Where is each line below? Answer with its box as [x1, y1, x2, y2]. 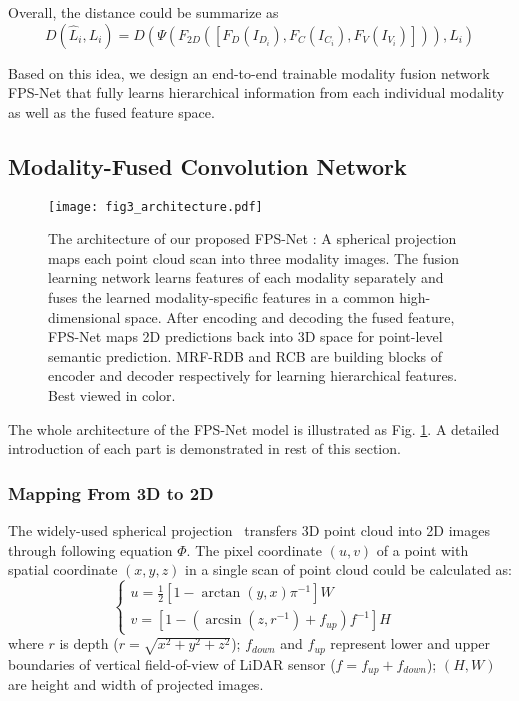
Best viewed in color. [48, 384, 176, 405]
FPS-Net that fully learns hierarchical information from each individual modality [8, 82, 505, 103]
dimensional [48, 306, 121, 327]
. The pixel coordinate [186, 539, 322, 560]
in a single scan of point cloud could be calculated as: [185, 559, 512, 580]
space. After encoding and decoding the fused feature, [125, 306, 455, 327]
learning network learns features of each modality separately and [48, 267, 444, 288]
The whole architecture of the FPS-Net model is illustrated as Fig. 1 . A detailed [8, 418, 500, 439]
